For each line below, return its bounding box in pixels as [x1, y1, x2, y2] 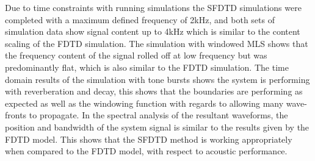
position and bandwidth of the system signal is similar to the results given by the [5, 120, 310, 133]
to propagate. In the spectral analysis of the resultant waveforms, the [29, 109, 288, 121]
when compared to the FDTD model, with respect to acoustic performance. [5, 145, 288, 157]
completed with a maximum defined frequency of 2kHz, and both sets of [5, 13, 275, 26]
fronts [5, 109, 27, 121]
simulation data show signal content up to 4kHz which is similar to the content [5, 25, 300, 38]
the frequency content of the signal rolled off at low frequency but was [5, 49, 267, 62]
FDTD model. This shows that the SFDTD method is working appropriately [5, 132, 292, 145]
